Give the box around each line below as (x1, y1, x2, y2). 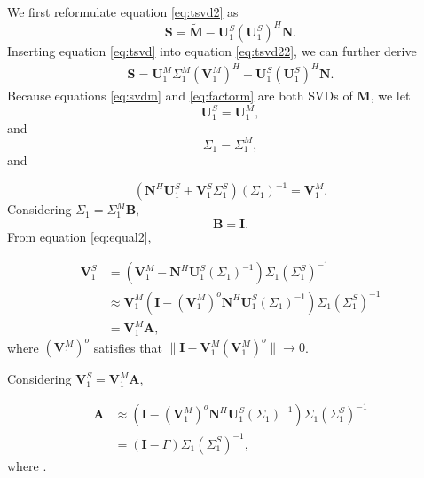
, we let (370, 86, 411, 105)
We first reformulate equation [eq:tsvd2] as (7, 3, 239, 20)
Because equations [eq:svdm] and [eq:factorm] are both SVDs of (7, 86, 353, 105)
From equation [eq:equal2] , (7, 227, 152, 245)
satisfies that (93, 338, 162, 356)
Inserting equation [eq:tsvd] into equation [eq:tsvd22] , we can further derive (7, 42, 417, 60)
